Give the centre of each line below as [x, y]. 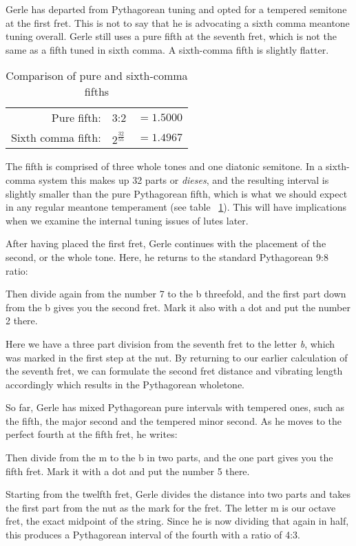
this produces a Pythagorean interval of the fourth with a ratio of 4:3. [153, 535]
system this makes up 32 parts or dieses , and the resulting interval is [184, 179]
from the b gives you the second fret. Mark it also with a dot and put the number [178, 307]
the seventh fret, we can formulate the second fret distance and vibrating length [174, 371]
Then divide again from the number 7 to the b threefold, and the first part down [176, 294]
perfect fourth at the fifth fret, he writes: [92, 434]
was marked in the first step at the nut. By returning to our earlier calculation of [177, 357]
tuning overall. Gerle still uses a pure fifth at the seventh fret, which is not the [171, 36]
